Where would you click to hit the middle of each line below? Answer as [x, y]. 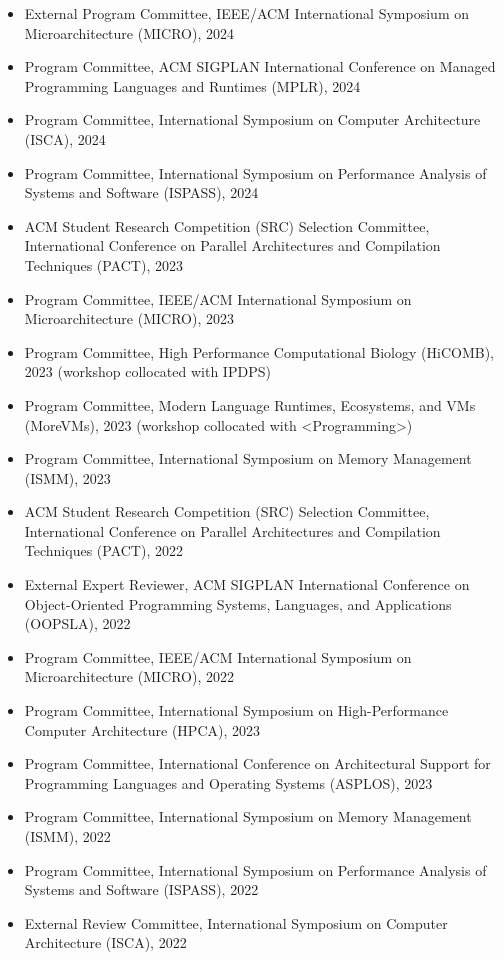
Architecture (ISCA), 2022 [105, 942]
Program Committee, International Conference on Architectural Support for [257, 763]
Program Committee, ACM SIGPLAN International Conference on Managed [260, 66]
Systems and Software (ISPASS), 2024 [141, 192]
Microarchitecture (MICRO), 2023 [129, 318]
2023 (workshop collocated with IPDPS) [147, 371]
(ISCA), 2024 [65, 138]
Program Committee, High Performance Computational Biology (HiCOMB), [259, 351]
